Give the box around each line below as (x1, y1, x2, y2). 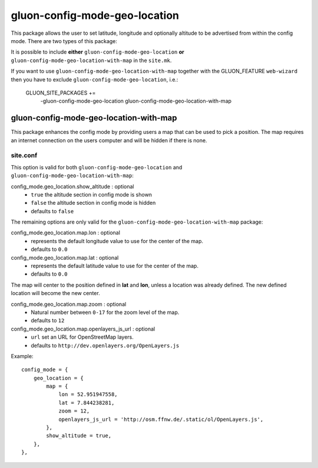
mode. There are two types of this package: (11, 37, 118, 44)
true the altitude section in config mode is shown (31, 191, 153, 198)
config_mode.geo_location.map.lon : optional (11, 229, 121, 236)
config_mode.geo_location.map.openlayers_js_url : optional (11, 325, 155, 332)
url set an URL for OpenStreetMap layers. (31, 333, 134, 341)
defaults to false (31, 207, 74, 215)
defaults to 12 (31, 317, 65, 324)
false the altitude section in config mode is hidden (31, 199, 156, 207)
